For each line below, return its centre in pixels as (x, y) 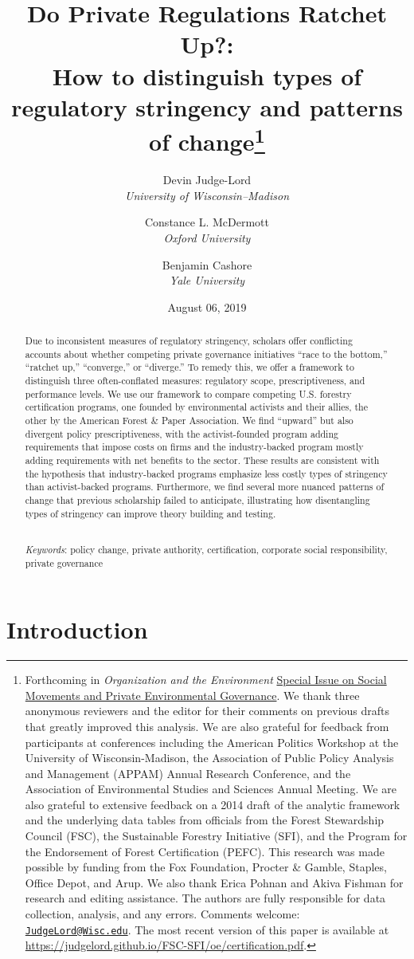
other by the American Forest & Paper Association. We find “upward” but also (189, 421)
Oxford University (207, 237)
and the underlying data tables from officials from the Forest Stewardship (205, 820)
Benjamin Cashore (207, 264)
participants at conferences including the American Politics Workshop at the (212, 742)
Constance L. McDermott (207, 222)
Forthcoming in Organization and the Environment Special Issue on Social (206, 680)
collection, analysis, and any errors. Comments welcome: (162, 914)
